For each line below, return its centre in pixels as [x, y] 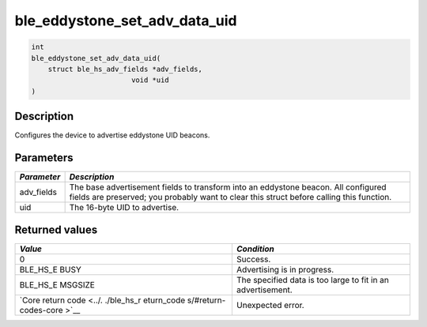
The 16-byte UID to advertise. [124, 208]
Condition [255, 249]
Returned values [56, 229]
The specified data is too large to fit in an [312, 280]
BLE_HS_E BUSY [51, 269]
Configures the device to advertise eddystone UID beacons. [112, 135]
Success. [253, 259]
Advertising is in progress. [285, 269]
